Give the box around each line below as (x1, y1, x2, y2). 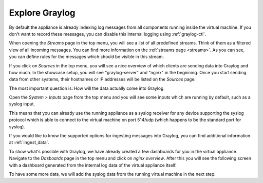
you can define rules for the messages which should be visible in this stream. (9, 54, 164, 60)
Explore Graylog (9, 7, 75, 18)
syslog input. (9, 101, 35, 107)
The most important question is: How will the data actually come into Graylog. (9, 85, 165, 91)
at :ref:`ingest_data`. (9, 140, 50, 145)
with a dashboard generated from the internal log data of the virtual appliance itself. (9, 162, 177, 168)
